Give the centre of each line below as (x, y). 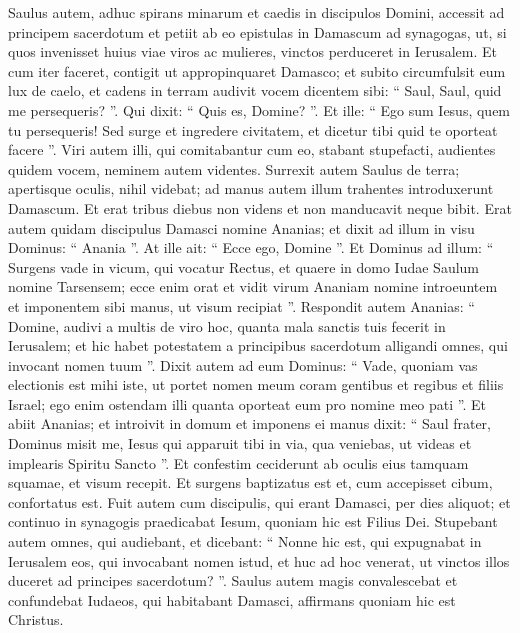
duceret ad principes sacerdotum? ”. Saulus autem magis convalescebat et (233, 580)
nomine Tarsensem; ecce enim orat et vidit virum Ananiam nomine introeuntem (253, 286)
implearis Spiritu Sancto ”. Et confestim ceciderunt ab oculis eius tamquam (238, 462)
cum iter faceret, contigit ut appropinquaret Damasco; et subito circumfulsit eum (257, 70)
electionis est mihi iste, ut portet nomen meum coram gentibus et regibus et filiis (256, 384)
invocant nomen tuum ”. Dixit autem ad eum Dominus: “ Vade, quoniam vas (243, 364)
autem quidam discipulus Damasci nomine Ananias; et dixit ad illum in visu (241, 227)
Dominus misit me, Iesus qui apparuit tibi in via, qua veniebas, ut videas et (240, 443)
